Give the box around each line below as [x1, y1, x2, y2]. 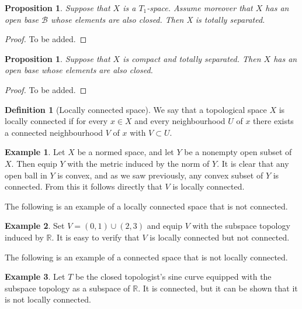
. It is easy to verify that [51, 231, 140, 243]
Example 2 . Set [5, 219, 65, 232]
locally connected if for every [5, 115, 108, 127]
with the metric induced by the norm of [67, 157, 210, 169]
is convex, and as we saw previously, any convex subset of [57, 169, 263, 181]
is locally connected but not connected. [150, 231, 290, 243]
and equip [147, 219, 182, 232]
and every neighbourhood [134, 115, 225, 127]
